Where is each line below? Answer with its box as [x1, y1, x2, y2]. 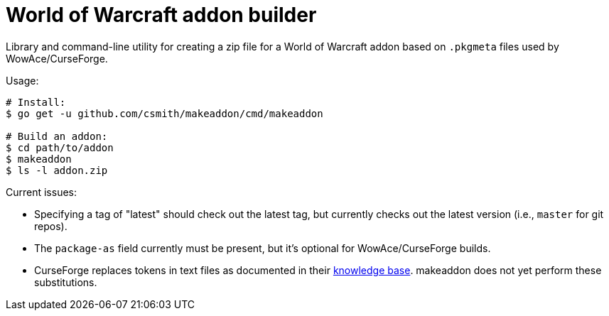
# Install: [6, 96, 66, 108]
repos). [34, 219, 68, 232]
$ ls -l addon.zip [6, 164, 108, 176]
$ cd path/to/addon [6, 141, 114, 153]
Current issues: [6, 185, 77, 198]
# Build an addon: [6, 130, 108, 142]
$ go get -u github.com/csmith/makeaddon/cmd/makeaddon [6, 107, 323, 119]
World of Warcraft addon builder [6, 3, 317, 27]
